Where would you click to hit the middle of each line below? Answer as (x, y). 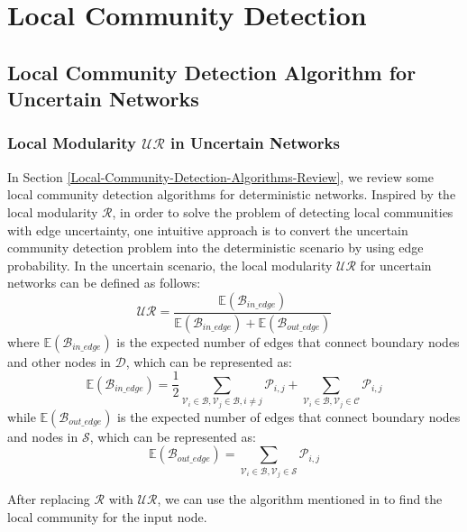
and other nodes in (59, 361)
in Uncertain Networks (255, 143)
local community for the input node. (107, 516)
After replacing (49, 499)
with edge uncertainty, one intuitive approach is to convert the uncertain (208, 229)
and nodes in (43, 436)
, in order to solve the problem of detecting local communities (283, 211)
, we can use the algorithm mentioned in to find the (300, 499)
